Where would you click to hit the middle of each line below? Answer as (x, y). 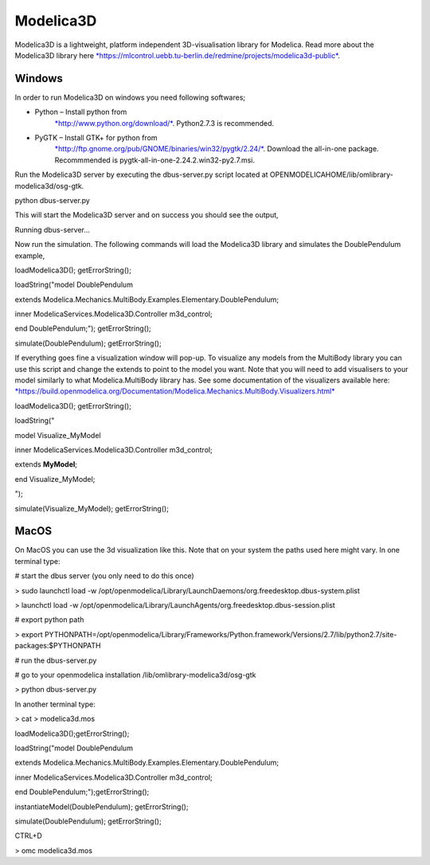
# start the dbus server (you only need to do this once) (104, 576)
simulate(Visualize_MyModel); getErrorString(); (92, 508)
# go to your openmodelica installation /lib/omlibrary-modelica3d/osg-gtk (135, 675)
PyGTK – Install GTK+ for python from (96, 138)
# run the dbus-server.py (56, 660)
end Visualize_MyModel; (55, 479)
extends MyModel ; (46, 464)
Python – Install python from (81, 112)
